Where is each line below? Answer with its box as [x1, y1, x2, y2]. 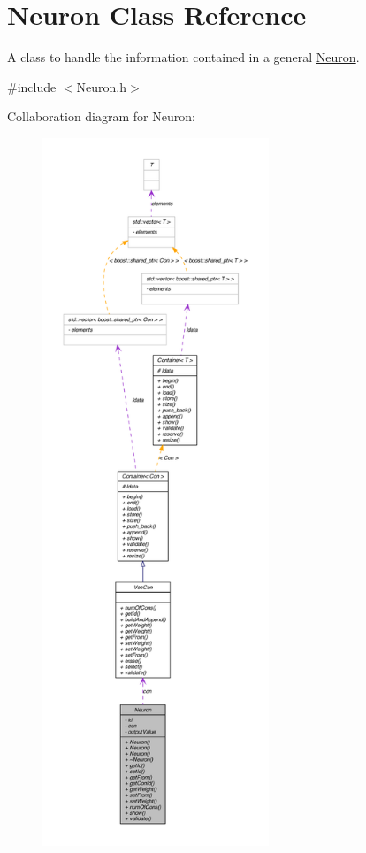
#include [7, 77, 57, 96]
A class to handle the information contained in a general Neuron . [7, 48, 360, 66]
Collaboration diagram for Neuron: [7, 107, 195, 126]
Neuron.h [76, 77, 127, 96]
